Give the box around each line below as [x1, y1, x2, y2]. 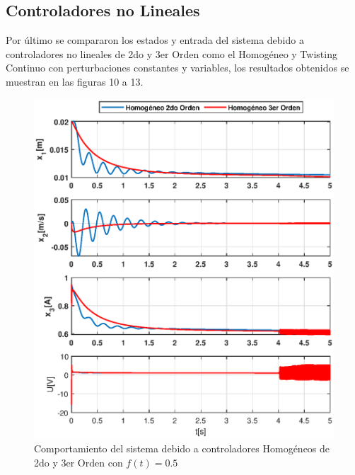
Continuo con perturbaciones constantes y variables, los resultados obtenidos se [6, 60, 349, 75]
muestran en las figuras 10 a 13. [6, 74, 144, 88]
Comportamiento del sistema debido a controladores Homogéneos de [34, 440, 330, 455]
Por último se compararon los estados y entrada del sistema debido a [6, 33, 304, 47]
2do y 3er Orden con [34, 454, 123, 469]
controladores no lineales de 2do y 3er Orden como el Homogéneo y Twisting [6, 46, 337, 61]
